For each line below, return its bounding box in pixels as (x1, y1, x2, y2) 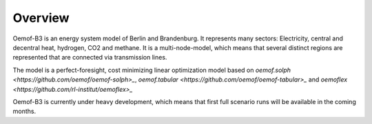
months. (12, 107, 37, 116)
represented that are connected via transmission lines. (12, 53, 167, 62)
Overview (12, 10, 70, 25)
